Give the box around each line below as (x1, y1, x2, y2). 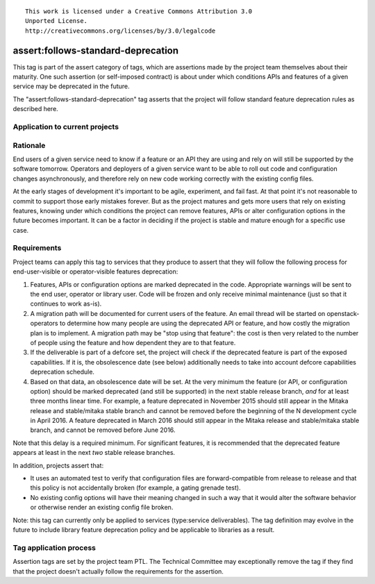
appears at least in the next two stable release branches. (12, 449, 176, 457)
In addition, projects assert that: (12, 461, 104, 469)
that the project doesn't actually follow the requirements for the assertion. (12, 567, 224, 576)
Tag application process (12, 542, 97, 552)
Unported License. (25, 17, 88, 25)
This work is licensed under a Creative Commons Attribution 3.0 (25, 8, 253, 15)
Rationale (12, 140, 46, 150)
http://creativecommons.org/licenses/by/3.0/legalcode (25, 26, 216, 35)
